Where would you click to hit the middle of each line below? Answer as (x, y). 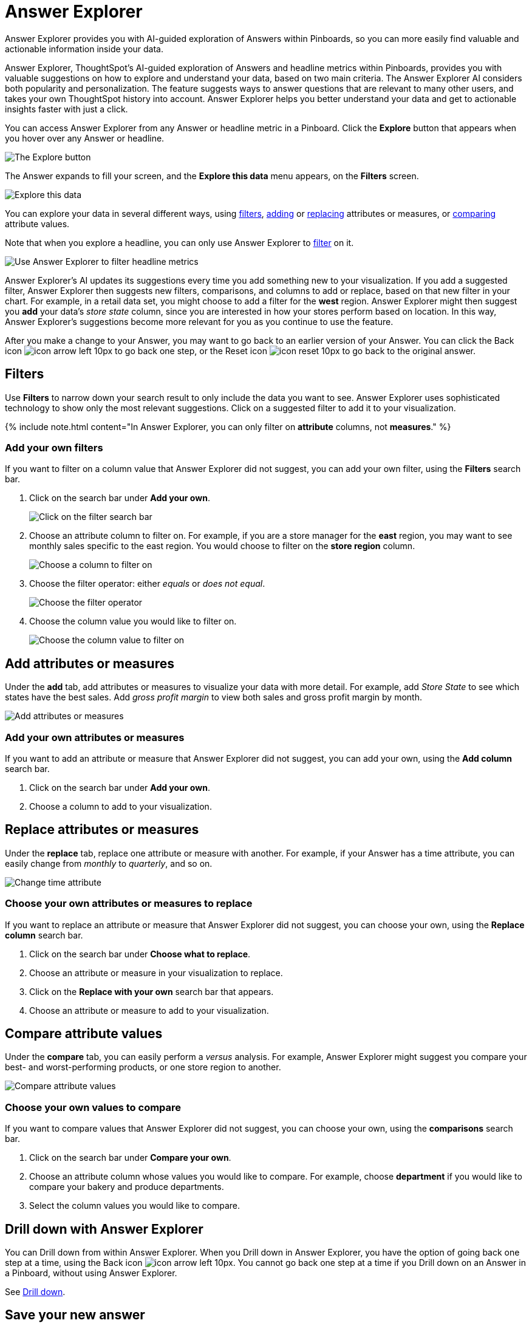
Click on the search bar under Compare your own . (130, 1158)
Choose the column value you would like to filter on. (133, 621)
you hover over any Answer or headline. (85, 138)
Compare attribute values (84, 1033)
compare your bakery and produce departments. (127, 1187)
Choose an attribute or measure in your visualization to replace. (156, 973)
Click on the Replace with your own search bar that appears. (152, 991)
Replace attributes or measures (102, 830)
